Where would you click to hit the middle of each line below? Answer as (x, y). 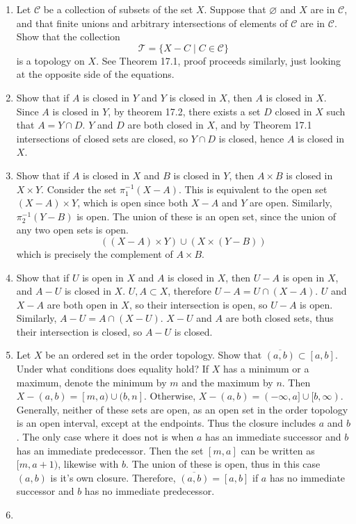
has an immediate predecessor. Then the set (110, 450)
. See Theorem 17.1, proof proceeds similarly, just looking (219, 60)
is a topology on (50, 60)
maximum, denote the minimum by (91, 382)
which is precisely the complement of (95, 253)
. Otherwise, (170, 396)
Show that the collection (68, 36)
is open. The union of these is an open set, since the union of (207, 216)
